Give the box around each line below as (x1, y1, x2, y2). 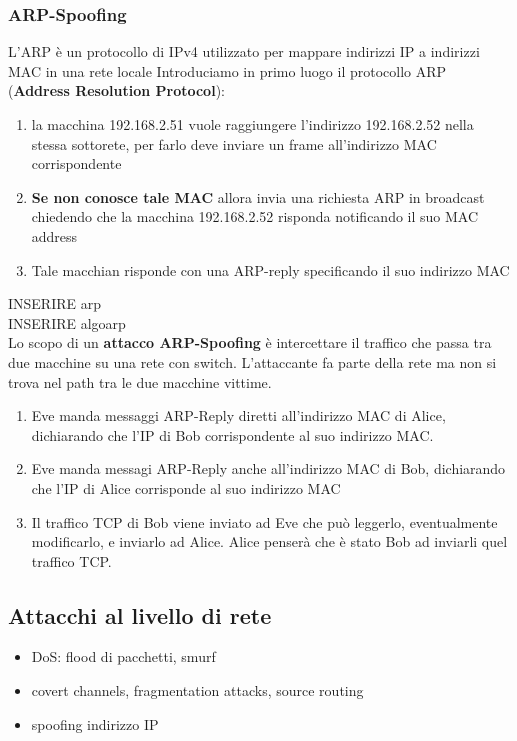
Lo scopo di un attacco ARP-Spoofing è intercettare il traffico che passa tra (8, 332, 492, 353)
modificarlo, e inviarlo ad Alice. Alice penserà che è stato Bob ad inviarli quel (31, 531, 508, 552)
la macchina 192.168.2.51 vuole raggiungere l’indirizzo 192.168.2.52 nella (31, 114, 474, 134)
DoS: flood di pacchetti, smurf (31, 646, 216, 667)
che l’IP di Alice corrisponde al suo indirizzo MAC (31, 477, 341, 498)
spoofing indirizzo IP (31, 713, 159, 734)
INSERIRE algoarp (8, 312, 126, 333)
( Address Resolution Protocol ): (8, 80, 225, 101)
